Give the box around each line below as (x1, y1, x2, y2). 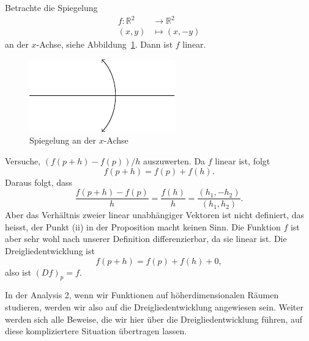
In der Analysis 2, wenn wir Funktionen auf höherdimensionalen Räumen (5, 288, 279, 301)
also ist (5, 265, 31, 278)
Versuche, (5, 154, 41, 167)
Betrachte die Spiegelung (5, 1, 98, 13)
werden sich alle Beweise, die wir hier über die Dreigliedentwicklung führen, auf (5, 312, 303, 325)
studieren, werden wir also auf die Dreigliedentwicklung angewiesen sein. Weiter (5, 300, 303, 313)
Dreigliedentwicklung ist (5, 244, 95, 257)
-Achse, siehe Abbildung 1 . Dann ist (36, 38, 173, 51)
